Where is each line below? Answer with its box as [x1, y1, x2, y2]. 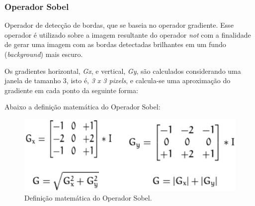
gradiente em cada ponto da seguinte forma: [4, 85, 138, 95]
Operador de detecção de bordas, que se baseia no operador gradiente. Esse [4, 20, 234, 30]
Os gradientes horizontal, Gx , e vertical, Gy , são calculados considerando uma [4, 65, 241, 76]
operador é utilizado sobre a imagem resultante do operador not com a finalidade [4, 29, 251, 40]
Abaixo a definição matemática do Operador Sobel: [4, 102, 161, 112]
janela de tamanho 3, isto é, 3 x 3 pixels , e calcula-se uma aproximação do [4, 75, 231, 86]
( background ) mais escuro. [4, 49, 83, 59]
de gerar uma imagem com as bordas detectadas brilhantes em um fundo [4, 39, 226, 50]
